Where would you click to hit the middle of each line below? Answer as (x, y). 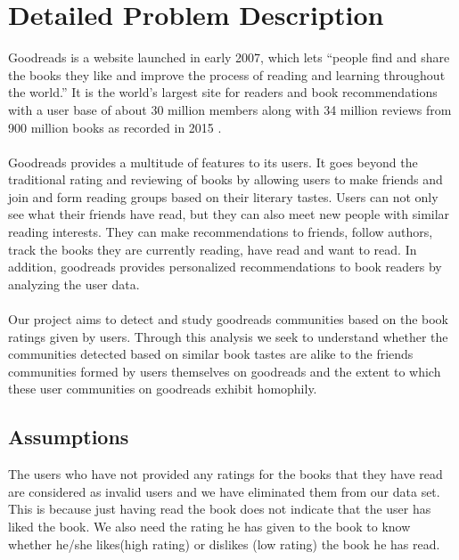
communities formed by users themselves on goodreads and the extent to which (225, 371)
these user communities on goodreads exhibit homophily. (163, 389)
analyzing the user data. (74, 284)
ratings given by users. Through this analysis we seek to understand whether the (228, 336)
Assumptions (69, 437)
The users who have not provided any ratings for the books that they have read (225, 474)
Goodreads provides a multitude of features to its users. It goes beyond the (213, 162)
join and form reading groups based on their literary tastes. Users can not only (223, 196)
